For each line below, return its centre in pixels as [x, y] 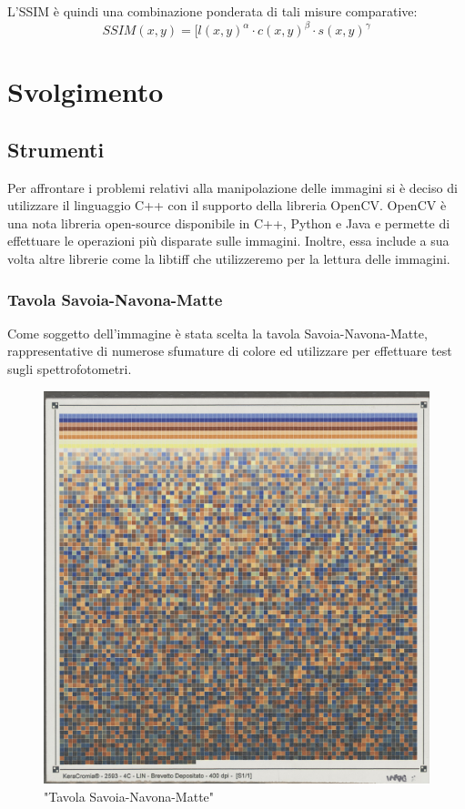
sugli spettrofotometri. [70, 369]
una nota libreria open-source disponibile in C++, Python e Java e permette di [229, 222]
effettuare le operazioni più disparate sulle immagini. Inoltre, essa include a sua [228, 241]
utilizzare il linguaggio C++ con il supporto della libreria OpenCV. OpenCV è [227, 205]
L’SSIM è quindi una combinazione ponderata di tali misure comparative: [212, 11]
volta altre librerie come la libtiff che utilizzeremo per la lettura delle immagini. [229, 259]
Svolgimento [86, 91]
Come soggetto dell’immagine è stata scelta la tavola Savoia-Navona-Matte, [217, 333]
